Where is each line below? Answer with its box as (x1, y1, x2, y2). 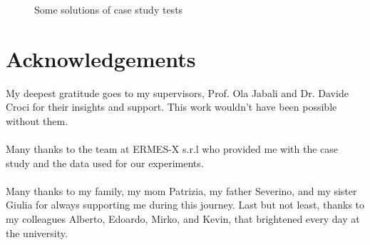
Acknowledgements (6, 44, 196, 73)
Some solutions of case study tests (34, 2, 183, 16)
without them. (6, 113, 68, 128)
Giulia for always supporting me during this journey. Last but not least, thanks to (6, 197, 365, 212)
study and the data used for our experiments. (6, 155, 204, 170)
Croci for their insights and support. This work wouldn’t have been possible (6, 99, 337, 114)
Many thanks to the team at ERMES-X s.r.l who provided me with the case (6, 141, 338, 156)
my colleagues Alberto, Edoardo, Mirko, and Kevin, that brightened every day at (6, 211, 360, 226)
